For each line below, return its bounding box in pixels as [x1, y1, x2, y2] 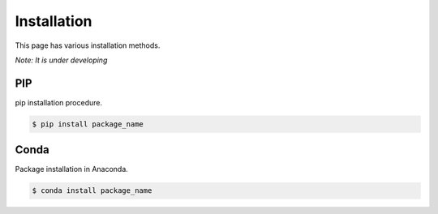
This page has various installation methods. [15, 41, 161, 50]
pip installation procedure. [15, 97, 103, 107]
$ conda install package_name [32, 186, 152, 195]
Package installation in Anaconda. [15, 165, 129, 174]
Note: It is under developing [15, 55, 108, 65]
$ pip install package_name [32, 119, 144, 129]
